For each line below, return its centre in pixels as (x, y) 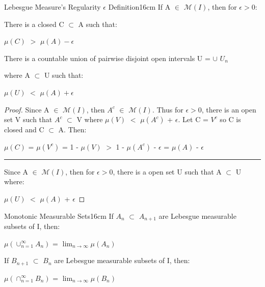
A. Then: (72, 130)
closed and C (24, 130)
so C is (230, 119)
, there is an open (229, 109)
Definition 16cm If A (139, 7)
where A (17, 75)
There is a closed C (34, 24)
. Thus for (168, 109)
